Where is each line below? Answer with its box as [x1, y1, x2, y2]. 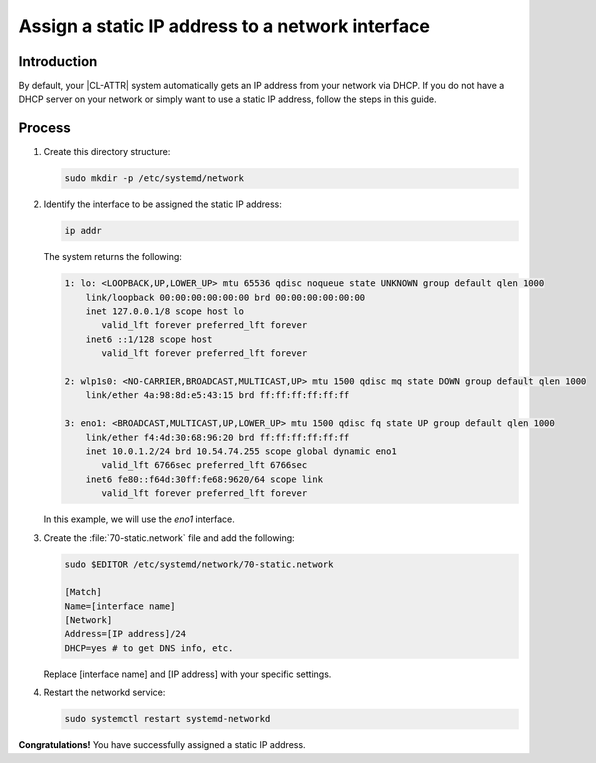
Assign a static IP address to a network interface [18, 15, 430, 37]
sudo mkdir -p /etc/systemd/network [64, 173, 245, 184]
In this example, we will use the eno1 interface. [43, 513, 235, 525]
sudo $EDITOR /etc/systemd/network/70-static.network [64, 558, 334, 570]
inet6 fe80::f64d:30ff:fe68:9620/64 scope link [85, 473, 324, 485]
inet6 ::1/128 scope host [85, 333, 213, 345]
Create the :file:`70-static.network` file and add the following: [43, 531, 295, 544]
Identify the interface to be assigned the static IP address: [43, 198, 282, 210]
